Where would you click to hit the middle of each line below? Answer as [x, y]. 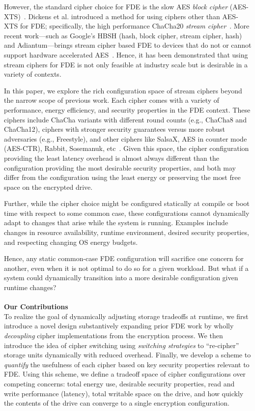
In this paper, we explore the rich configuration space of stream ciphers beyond [123, 90]
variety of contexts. [33, 74]
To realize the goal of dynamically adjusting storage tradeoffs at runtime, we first [126, 316]
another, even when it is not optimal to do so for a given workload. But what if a [126, 268]
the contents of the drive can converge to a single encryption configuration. [117, 403]
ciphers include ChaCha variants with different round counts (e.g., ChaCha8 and [125, 119]
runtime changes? [30, 287]
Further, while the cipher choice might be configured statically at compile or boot [127, 203]
